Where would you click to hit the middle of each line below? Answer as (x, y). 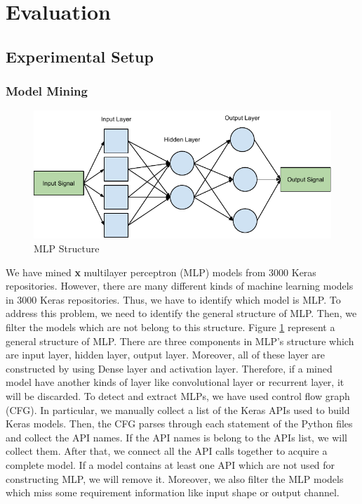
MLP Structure (67, 248)
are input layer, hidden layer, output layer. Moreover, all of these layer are (166, 355)
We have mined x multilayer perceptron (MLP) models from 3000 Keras (161, 272)
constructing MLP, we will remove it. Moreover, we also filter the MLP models (175, 478)
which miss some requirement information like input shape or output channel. (173, 492)
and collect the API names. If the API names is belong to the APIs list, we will (177, 437)
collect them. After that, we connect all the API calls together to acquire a (167, 451)
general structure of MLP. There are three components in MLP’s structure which (180, 341)
